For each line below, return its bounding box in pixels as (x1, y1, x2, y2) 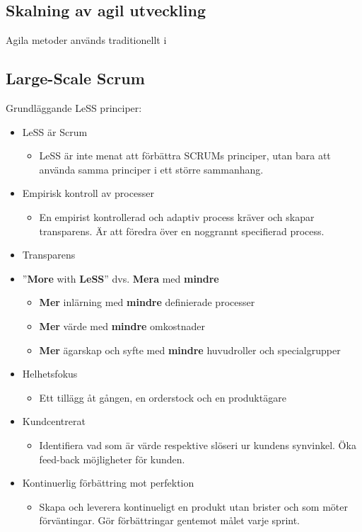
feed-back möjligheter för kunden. (39, 451, 185, 466)
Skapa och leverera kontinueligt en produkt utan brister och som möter (39, 499, 348, 514)
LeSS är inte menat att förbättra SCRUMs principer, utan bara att (39, 148, 331, 163)
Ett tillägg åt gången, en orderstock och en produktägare (39, 390, 286, 404)
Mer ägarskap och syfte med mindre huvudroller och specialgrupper (39, 342, 341, 357)
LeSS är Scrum (22, 124, 88, 139)
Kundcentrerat (22, 414, 86, 429)
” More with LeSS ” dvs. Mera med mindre (22, 271, 219, 285)
